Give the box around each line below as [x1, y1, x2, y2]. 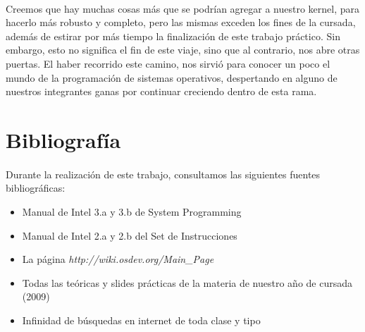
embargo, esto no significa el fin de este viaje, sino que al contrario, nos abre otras [6, 42, 360, 57]
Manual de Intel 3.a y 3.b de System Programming [22, 204, 242, 219]
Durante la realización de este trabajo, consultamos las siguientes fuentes [6, 166, 321, 181]
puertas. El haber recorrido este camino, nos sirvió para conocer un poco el [6, 56, 330, 70]
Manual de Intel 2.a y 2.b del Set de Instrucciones [22, 228, 237, 242]
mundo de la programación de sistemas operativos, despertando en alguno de [6, 70, 338, 85]
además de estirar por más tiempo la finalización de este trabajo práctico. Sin [6, 28, 340, 43]
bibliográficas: [6, 180, 66, 195]
